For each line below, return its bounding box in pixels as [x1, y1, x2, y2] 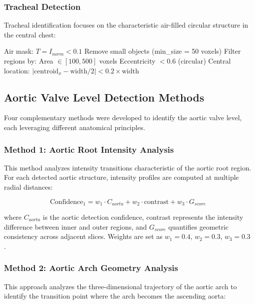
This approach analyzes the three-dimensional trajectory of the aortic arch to [4, 281, 237, 291]
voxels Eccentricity [99, 56, 156, 66]
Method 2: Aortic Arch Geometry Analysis [4, 262, 178, 274]
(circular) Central [178, 56, 231, 66]
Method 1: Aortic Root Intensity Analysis [4, 143, 174, 155]
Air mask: [4, 46, 34, 56]
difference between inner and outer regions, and [4, 221, 147, 232]
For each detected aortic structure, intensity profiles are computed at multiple [4, 172, 239, 182]
